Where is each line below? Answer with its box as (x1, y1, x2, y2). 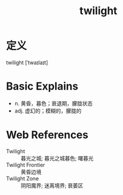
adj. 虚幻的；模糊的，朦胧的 (14, 107, 82, 114)
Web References (6, 128, 89, 142)
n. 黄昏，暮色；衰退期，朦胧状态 (14, 100, 93, 107)
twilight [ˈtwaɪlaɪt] (6, 59, 49, 66)
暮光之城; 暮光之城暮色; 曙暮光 (20, 154, 94, 161)
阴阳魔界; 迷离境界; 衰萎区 (20, 181, 84, 189)
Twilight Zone (6, 175, 39, 182)
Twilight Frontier (6, 161, 46, 168)
